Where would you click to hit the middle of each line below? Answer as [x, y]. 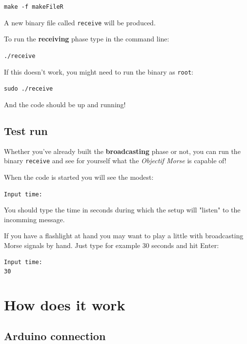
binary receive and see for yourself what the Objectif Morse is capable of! [115, 161]
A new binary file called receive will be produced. [80, 22]
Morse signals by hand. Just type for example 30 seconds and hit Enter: [112, 245]
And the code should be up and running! [65, 104]
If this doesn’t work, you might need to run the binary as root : [99, 71]
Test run [26, 130]
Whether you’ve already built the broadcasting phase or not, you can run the [122, 151]
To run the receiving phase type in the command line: [87, 39]
